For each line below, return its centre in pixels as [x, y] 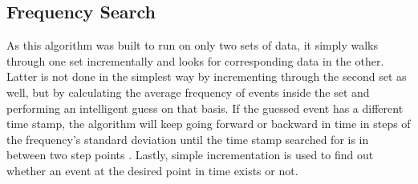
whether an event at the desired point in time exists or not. [152, 170]
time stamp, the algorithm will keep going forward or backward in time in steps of [209, 124]
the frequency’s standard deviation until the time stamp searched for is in [188, 139]
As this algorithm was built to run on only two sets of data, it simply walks [192, 45]
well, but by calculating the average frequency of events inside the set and [188, 92]
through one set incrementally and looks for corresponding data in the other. [195, 60]
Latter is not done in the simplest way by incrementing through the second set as [207, 76]
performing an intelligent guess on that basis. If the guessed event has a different [205, 108]
